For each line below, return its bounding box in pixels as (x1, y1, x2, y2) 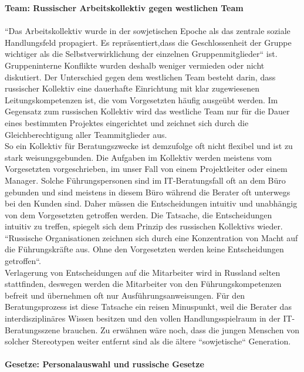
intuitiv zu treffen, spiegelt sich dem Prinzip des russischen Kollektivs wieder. (5, 220, 283, 232)
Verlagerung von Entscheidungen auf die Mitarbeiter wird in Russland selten (5, 266, 281, 278)
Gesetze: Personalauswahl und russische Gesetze (5, 358, 204, 370)
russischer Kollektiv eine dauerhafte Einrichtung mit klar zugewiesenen (5, 82, 259, 94)
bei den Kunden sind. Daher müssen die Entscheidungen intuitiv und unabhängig (5, 197, 298, 209)
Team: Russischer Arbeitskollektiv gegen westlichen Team (5, 2, 244, 13)
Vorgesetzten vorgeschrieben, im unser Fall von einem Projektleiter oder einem (5, 163, 288, 175)
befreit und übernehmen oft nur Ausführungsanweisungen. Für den (5, 289, 245, 301)
